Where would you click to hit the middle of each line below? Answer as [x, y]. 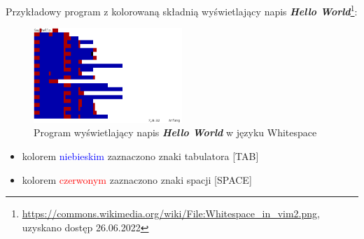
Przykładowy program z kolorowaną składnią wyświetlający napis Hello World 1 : [182, 10]
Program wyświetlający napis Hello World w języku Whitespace [175, 132]
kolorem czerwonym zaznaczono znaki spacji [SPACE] [137, 179]
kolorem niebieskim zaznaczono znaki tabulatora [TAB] [140, 156]
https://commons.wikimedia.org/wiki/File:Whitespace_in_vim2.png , [171, 213]
